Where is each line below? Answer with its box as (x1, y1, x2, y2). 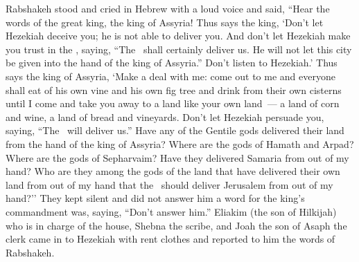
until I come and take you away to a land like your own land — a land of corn (6, 96, 340, 111)
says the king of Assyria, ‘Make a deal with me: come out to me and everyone (6, 68, 335, 83)
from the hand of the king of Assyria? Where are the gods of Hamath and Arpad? (6, 136, 354, 151)
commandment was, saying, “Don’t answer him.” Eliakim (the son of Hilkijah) (6, 204, 337, 218)
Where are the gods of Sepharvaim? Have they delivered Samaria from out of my (6, 150, 349, 165)
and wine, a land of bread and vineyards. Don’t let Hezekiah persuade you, (6, 109, 324, 124)
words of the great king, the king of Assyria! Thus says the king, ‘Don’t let (6, 15, 324, 29)
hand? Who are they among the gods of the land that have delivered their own (6, 164, 340, 178)
